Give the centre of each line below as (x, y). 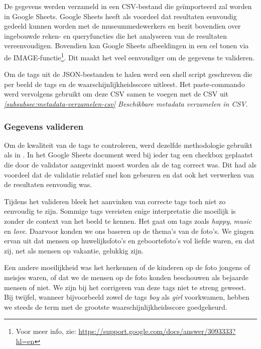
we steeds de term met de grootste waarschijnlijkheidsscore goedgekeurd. (116, 307)
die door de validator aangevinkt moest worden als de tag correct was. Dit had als (130, 164)
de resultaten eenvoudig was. (48, 184)
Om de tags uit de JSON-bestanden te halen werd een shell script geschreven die (128, 74)
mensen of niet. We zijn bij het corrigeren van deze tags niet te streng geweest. (125, 287)
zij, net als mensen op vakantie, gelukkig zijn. (74, 250)
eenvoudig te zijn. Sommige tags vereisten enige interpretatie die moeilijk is (120, 211)
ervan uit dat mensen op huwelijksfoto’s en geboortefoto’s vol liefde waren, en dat (129, 241)
